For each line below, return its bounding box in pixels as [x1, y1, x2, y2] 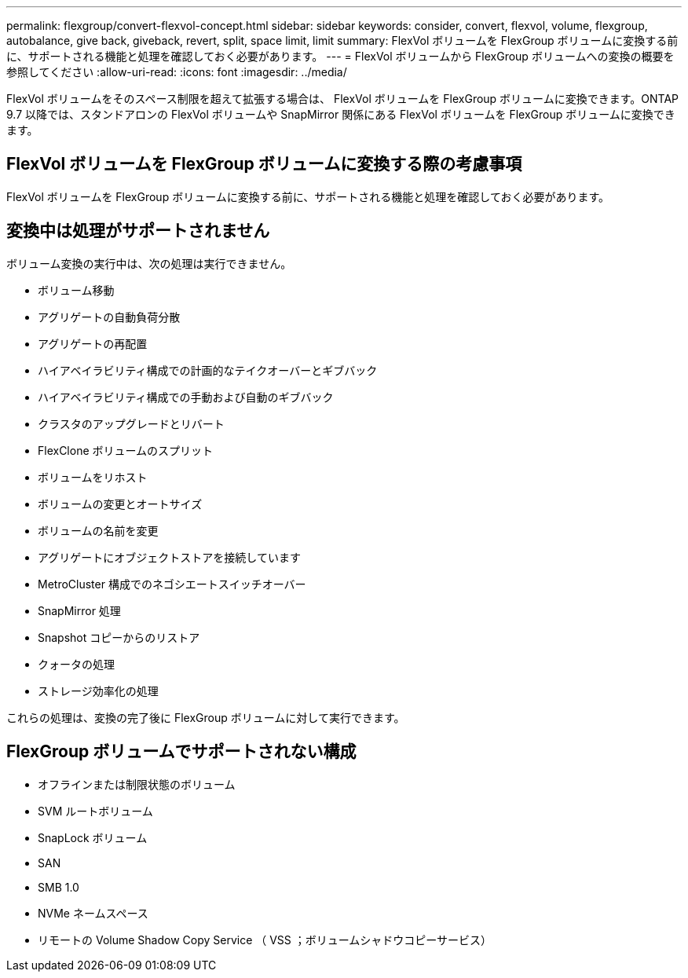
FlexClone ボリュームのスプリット [38, 443, 214, 457]
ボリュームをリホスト [38, 470, 148, 484]
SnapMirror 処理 [38, 603, 121, 617]
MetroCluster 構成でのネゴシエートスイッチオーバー [38, 577, 306, 591]
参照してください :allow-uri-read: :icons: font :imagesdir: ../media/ [6, 65, 347, 79]
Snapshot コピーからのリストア [38, 630, 200, 644]
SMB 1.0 [38, 880, 79, 894]
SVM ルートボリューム [38, 804, 153, 818]
